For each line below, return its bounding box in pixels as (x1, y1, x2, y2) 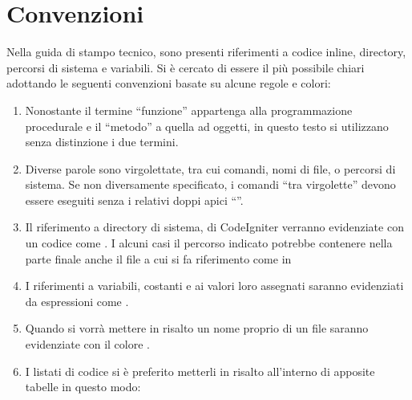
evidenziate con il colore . (25, 336, 150, 353)
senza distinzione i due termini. (25, 133, 179, 150)
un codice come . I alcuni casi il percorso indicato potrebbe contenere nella (25, 235, 393, 251)
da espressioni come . (25, 292, 129, 309)
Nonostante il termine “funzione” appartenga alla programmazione (25, 101, 353, 118)
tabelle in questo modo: (25, 378, 141, 395)
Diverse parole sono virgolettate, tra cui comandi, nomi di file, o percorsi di (25, 160, 396, 177)
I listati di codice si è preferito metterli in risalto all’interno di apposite (25, 362, 375, 379)
